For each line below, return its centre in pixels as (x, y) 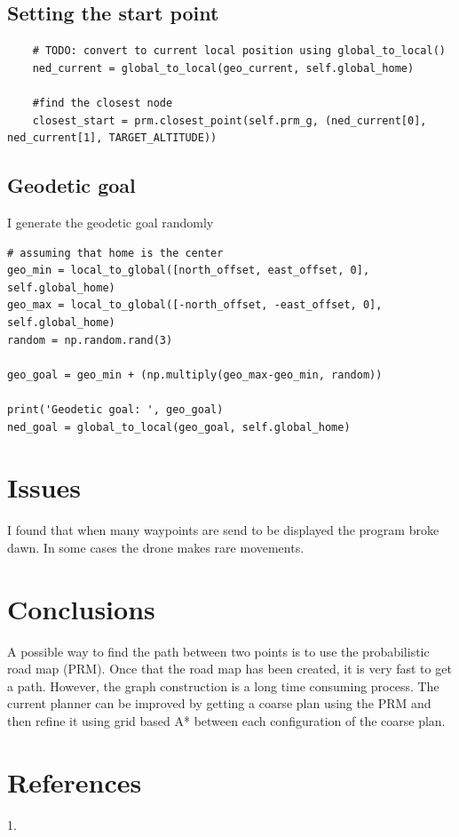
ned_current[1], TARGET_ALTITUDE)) (112, 138)
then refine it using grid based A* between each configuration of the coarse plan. (226, 720)
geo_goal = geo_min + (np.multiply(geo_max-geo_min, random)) (195, 375)
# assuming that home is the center (115, 253)
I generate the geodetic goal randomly (111, 222)
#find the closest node (103, 103)
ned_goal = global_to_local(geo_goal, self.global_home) (179, 427)
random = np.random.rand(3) (90, 340)
